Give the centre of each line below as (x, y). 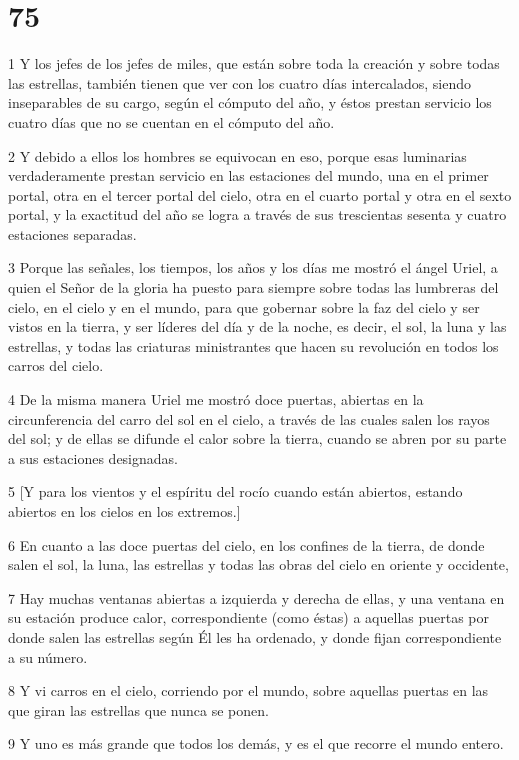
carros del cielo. (56, 365)
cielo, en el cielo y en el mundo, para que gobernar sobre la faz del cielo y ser (244, 306)
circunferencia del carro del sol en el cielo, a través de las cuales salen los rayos (249, 418)
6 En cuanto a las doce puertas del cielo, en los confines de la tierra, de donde (246, 544)
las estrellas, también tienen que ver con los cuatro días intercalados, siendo (240, 82)
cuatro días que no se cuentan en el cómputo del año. (171, 121)
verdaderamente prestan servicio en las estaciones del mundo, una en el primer (248, 175)
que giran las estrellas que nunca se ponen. (138, 709)
